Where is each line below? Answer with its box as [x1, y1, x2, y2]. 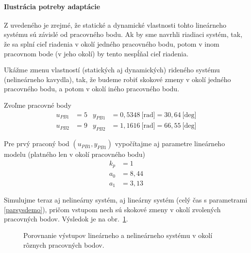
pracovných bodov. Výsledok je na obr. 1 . [4, 214, 128, 224]
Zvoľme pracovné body [4, 100, 71, 110]
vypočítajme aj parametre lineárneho [115, 138, 225, 149]
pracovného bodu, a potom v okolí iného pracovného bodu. [4, 84, 180, 94]
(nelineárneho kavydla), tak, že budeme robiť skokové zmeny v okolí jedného [4, 74, 231, 84]
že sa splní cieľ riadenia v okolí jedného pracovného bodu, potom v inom [4, 38, 219, 49]
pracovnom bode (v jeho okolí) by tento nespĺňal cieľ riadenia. [4, 48, 189, 58]
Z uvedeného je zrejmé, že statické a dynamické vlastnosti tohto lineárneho [4, 19, 226, 30]
